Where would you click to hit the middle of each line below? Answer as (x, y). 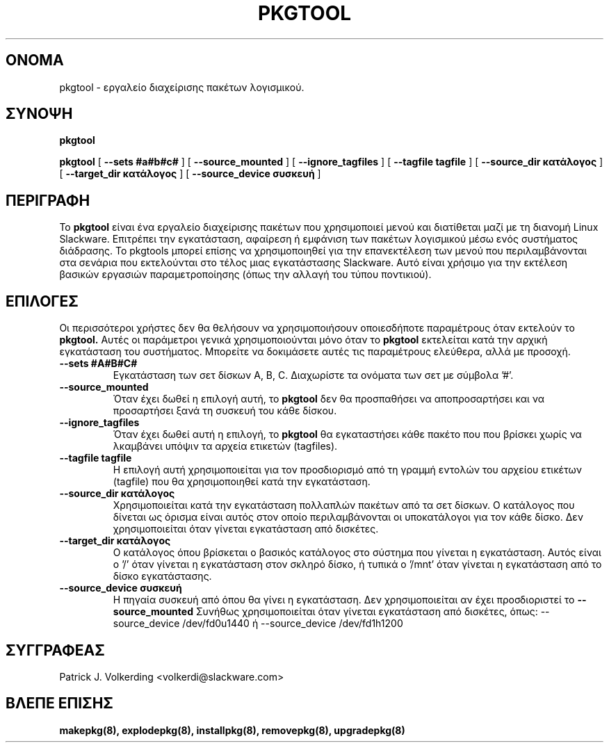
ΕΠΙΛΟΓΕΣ (42, 301)
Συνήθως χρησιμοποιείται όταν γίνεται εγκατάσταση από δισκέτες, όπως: (367, 612)
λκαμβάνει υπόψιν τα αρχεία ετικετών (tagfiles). (225, 446)
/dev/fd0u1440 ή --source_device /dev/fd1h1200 (293, 624)
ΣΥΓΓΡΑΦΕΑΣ (55, 650)
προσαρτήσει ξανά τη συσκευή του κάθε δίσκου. (225, 411)
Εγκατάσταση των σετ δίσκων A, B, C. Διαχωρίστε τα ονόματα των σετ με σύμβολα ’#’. (313, 375)
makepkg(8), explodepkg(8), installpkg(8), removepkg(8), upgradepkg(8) (232, 730)
